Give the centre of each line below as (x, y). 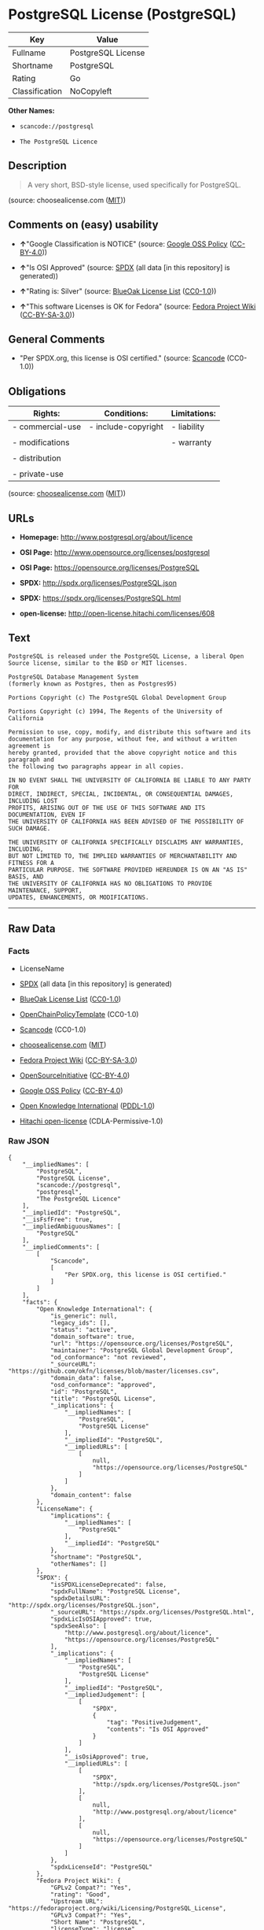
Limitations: (193, 413)
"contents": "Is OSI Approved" (158, 1729)
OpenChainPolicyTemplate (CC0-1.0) (79, 1014)
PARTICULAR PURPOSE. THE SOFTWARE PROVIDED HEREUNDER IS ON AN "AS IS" (128, 870)
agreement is (29, 745)
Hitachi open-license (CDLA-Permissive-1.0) (91, 1121)
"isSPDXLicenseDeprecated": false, (108, 1584)
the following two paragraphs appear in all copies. (96, 766)
